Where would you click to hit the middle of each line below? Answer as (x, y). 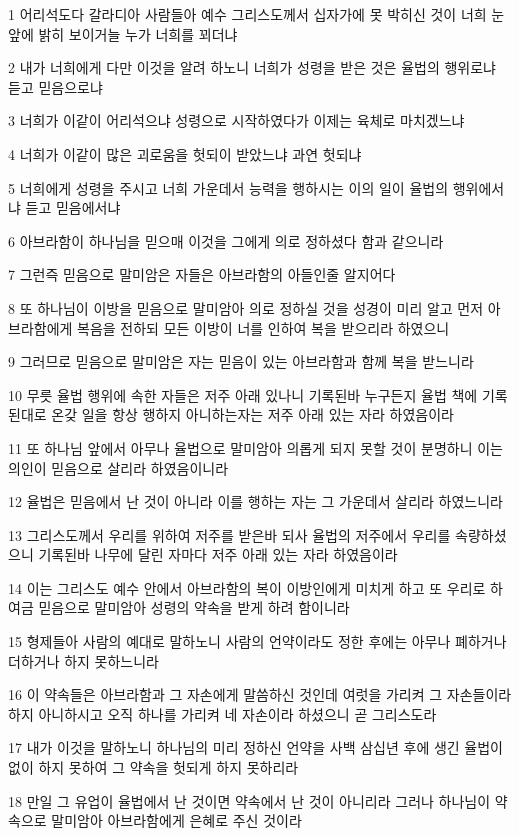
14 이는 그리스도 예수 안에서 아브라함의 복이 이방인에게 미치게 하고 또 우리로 (247, 587)
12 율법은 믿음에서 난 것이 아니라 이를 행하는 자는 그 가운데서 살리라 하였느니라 (255, 501)
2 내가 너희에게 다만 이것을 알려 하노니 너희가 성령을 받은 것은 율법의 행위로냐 (252, 67)
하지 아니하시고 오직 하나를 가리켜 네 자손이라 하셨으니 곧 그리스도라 (222, 713)
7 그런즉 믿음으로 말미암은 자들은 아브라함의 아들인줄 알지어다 (202, 274)
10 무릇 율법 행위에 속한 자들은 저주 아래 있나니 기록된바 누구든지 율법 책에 (243, 394)
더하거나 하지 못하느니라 (84, 660)
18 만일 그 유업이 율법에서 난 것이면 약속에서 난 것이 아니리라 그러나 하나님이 (249, 800)
